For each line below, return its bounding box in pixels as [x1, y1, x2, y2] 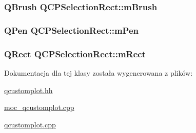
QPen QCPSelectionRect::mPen [4, 24, 139, 36]
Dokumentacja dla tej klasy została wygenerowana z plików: [4, 67, 193, 78]
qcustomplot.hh [4, 84, 53, 95]
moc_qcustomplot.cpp [4, 102, 74, 113]
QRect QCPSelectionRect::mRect [4, 47, 146, 60]
